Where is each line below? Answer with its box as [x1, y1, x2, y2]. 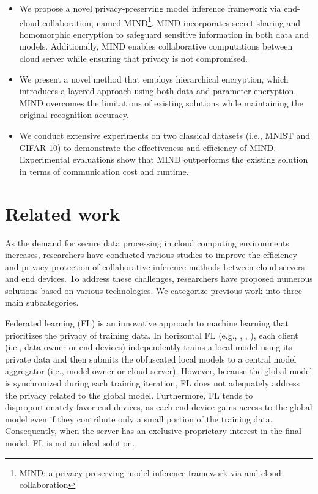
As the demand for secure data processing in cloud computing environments [5, 236, 289, 249]
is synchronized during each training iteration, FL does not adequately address [5, 377, 300, 389]
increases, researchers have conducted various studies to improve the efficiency [5, 248, 297, 261]
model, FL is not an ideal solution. [5, 437, 135, 449]
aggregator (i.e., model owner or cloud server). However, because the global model [5, 364, 312, 377]
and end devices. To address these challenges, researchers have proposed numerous [5, 272, 313, 285]
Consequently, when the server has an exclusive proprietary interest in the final [5, 424, 301, 437]
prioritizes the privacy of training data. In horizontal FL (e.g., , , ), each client [5, 328, 298, 341]
